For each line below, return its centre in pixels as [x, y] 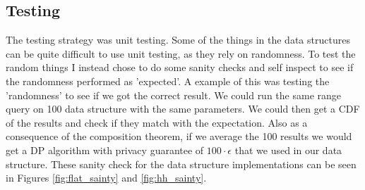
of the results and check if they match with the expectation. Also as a [157, 122]
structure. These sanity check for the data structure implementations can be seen [181, 164]
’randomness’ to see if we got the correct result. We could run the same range [174, 95]
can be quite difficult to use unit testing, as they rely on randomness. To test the [181, 53]
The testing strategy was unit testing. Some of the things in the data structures [178, 40]
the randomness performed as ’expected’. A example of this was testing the [168, 81]
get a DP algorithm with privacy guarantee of [105, 150]
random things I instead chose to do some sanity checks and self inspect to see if [180, 67]
